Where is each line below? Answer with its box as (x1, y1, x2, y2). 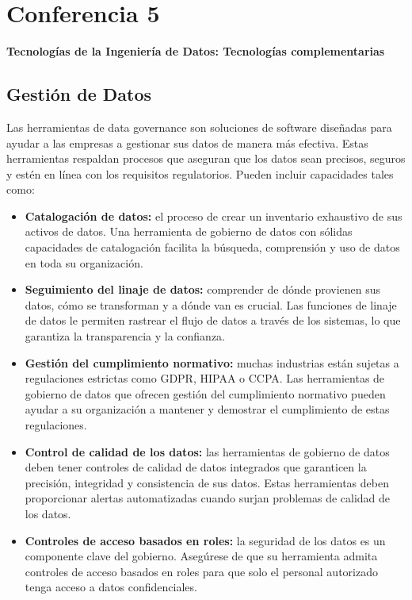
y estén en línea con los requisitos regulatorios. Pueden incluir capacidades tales (6, 165, 394, 182)
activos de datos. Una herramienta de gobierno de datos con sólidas (25, 223, 353, 240)
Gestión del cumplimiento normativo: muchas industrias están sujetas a (25, 354, 399, 371)
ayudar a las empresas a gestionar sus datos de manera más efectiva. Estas (6, 134, 368, 151)
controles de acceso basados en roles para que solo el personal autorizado (25, 563, 378, 579)
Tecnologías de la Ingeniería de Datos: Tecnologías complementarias (6, 43, 385, 60)
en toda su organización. (25, 254, 143, 271)
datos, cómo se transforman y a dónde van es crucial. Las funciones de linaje (25, 296, 397, 313)
